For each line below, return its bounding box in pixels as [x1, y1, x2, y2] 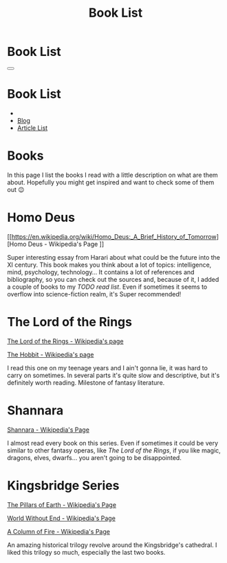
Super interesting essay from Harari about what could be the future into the [7, 253, 221, 261]
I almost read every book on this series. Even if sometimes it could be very [7, 439, 219, 447]
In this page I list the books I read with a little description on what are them [7, 171, 218, 179]
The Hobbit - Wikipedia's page [7, 350, 94, 359]
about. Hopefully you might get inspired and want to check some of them [7, 178, 215, 187]
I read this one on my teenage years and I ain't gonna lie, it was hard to [7, 363, 208, 372]
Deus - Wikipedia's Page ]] [28, 240, 105, 248]
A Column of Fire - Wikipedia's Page [7, 527, 110, 535]
